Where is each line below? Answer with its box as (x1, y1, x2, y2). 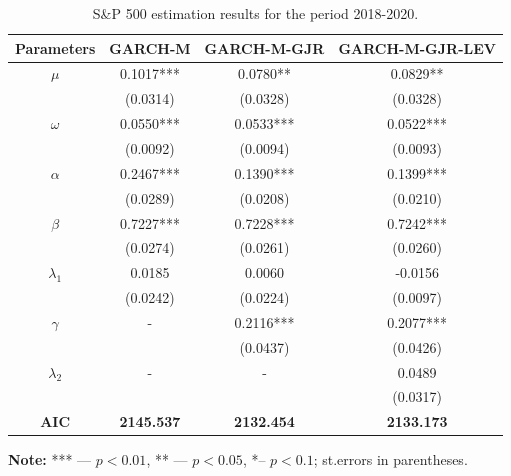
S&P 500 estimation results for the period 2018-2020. (92, 3, 419, 23)
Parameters (15, 37, 96, 58)
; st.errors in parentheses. (313, 449, 468, 470)
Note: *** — (8, 449, 92, 470)
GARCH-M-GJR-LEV (338, 37, 496, 58)
